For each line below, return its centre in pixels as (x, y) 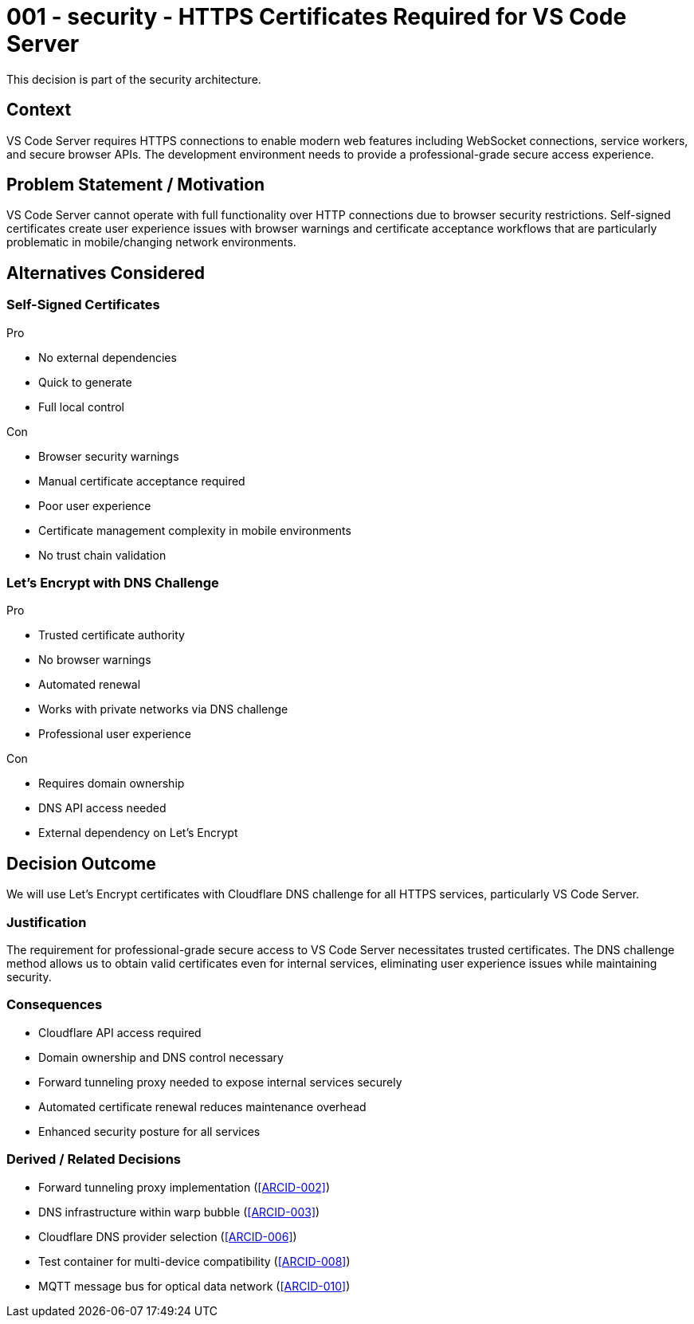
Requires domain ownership (112, 784)
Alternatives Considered (106, 273)
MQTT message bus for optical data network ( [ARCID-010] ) (194, 1286)
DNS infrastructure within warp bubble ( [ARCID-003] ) (179, 1212)
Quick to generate (85, 382)
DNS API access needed (102, 808)
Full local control (81, 407)
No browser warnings (95, 660)
